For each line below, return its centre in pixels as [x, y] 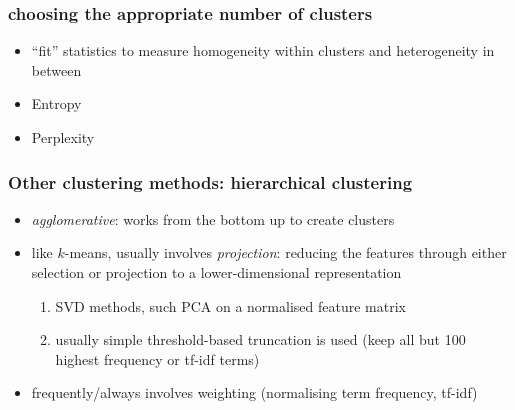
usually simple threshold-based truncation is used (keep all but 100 [260, 339]
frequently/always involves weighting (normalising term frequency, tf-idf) [254, 392]
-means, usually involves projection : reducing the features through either [285, 252]
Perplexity [63, 137]
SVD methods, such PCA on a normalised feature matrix [230, 305]
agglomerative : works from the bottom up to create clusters [213, 218]
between [56, 69]
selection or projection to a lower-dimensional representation [216, 272]
